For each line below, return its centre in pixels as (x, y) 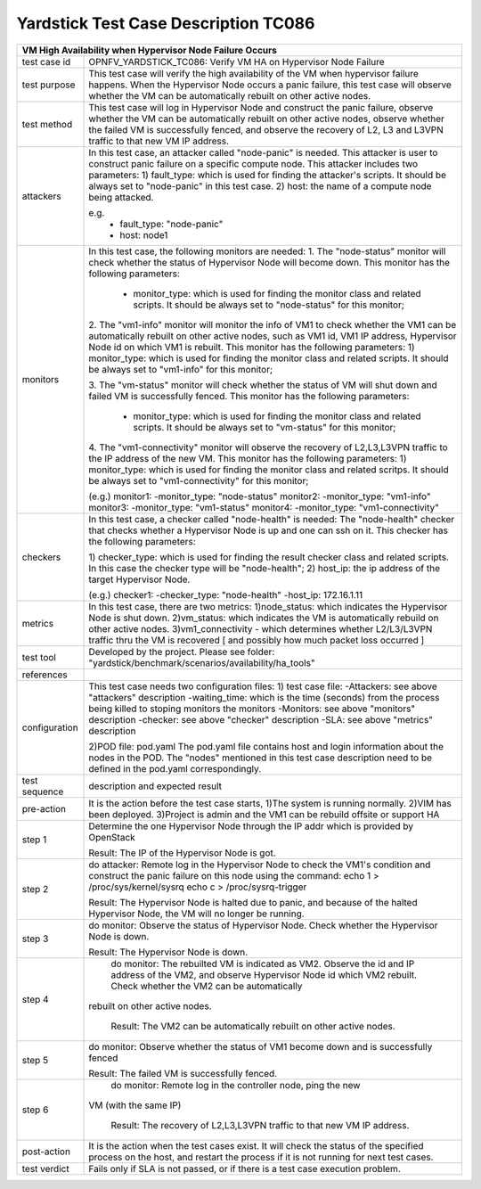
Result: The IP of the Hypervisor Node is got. (182, 853)
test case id (46, 61)
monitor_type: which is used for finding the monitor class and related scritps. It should (269, 470)
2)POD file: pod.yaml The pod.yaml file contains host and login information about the (266, 746)
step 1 (34, 840)
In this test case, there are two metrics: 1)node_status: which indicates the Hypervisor (268, 606)
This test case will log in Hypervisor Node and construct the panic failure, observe (261, 107)
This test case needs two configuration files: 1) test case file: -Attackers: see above (263, 686)
